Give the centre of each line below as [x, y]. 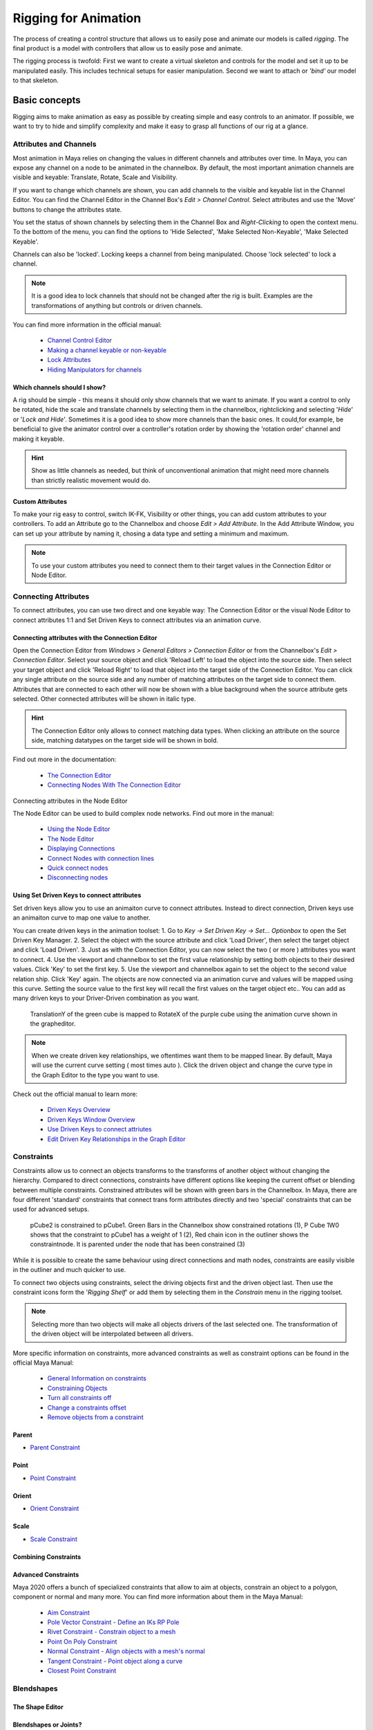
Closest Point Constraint [82, 1670]
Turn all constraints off [79, 1398]
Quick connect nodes [78, 868]
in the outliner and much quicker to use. [69, 1270]
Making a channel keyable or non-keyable [107, 350]
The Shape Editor [38, 1706]
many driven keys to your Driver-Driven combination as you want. [106, 998]
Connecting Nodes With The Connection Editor [114, 785]
